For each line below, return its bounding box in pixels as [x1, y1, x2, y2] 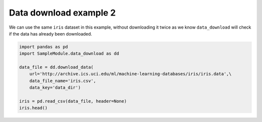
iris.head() [19, 105, 48, 111]
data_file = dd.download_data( [19, 65, 94, 70]
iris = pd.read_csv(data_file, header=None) [19, 99, 127, 104]
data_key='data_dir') [29, 85, 81, 90]
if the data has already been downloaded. [9, 31, 92, 36]
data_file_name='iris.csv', [29, 78, 97, 84]
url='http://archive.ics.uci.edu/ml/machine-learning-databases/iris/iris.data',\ [29, 71, 232, 77]
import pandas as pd [19, 44, 68, 50]
